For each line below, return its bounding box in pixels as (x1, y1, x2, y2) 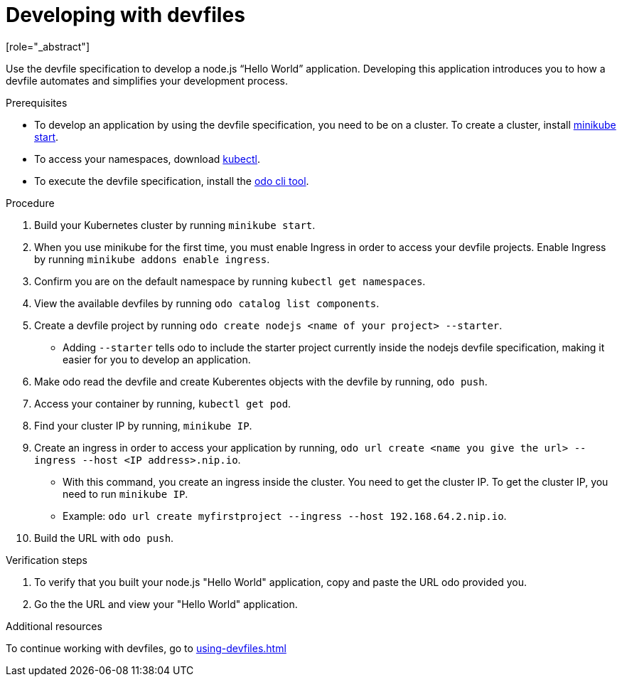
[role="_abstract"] (6, 40, 90, 53)
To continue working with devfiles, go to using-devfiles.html (6, 641, 286, 654)
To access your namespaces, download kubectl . (34, 152, 260, 165)
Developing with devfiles (6, 3, 245, 27)
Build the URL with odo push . (34, 531, 174, 544)
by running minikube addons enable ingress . (34, 252, 270, 265)
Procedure (6, 196, 55, 209)
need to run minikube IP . (63, 487, 188, 500)
